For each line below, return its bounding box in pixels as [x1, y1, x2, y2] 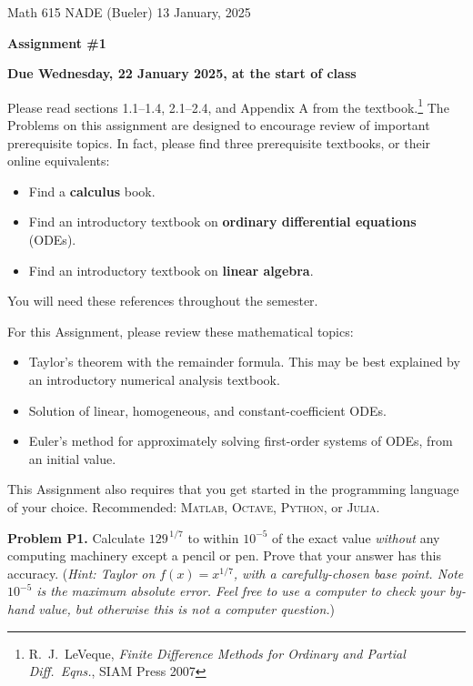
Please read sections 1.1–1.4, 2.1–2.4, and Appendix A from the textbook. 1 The [7, 95, 449, 116]
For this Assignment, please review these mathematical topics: [7, 321, 354, 340]
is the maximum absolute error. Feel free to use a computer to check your [36, 581, 445, 600]
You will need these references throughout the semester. [7, 291, 318, 310]
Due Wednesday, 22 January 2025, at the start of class [7, 64, 357, 83]
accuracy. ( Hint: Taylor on [7, 563, 156, 582]
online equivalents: [7, 151, 110, 170]
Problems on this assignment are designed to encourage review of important [7, 116, 430, 135]
